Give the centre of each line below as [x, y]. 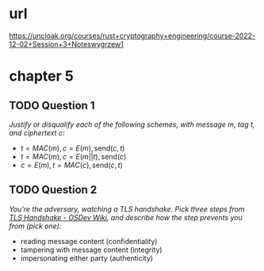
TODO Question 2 [53, 190]
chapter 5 [41, 76]
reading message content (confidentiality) [89, 241]
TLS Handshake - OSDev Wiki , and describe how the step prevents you [126, 217]
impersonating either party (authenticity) [87, 258]
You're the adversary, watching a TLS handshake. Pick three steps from [127, 209]
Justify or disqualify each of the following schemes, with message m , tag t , [132, 124]
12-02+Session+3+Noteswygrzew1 [66, 44]
